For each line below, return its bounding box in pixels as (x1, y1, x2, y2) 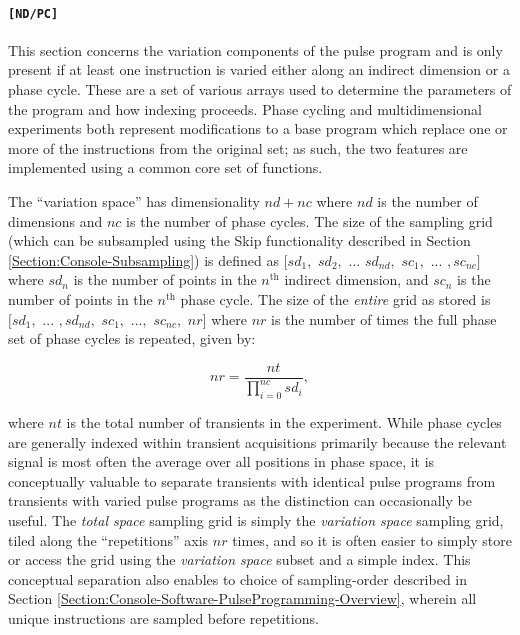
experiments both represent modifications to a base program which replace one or (8, 118, 508, 139)
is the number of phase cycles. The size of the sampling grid (126, 210, 493, 231)
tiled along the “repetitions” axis (8, 529, 209, 550)
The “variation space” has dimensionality (8, 191, 260, 212)
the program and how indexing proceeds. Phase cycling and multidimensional (8, 98, 482, 119)
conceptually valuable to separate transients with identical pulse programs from (8, 470, 496, 491)
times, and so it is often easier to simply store (232, 529, 512, 550)
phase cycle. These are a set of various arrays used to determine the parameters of (8, 79, 512, 100)
